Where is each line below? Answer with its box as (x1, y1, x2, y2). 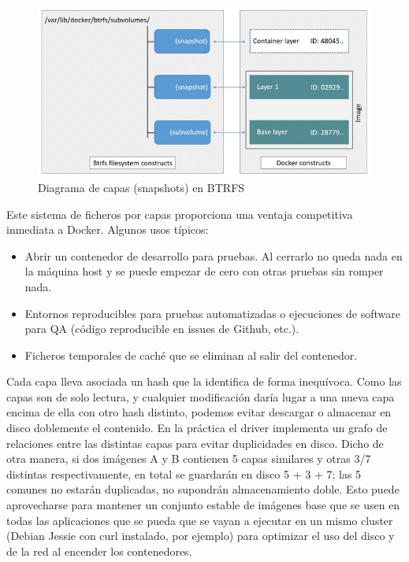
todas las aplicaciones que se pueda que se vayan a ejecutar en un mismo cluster (6, 512, 393, 528)
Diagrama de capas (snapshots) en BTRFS (38, 179, 245, 195)
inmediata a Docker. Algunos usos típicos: (6, 221, 209, 238)
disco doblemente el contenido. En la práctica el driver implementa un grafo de (6, 420, 388, 436)
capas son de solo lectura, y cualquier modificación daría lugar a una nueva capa (6, 388, 395, 405)
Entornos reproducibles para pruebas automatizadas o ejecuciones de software (24, 305, 400, 321)
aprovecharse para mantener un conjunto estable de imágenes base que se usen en (6, 497, 400, 513)
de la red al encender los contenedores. (6, 542, 192, 559)
